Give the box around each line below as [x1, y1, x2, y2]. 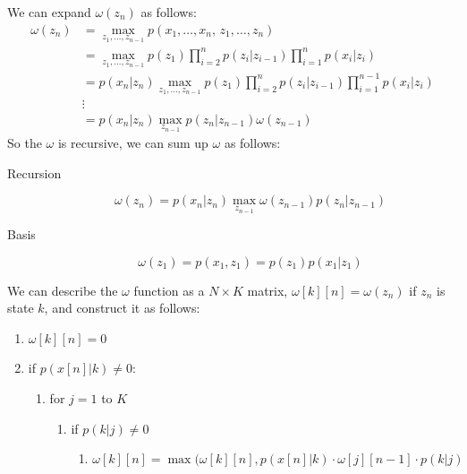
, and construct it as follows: [44, 298, 200, 317]
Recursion [7, 163, 62, 182]
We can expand [7, 3, 91, 21]
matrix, [247, 280, 288, 299]
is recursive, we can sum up [57, 134, 208, 152]
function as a [133, 280, 205, 299]
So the [7, 134, 42, 152]
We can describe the [7, 280, 118, 299]
